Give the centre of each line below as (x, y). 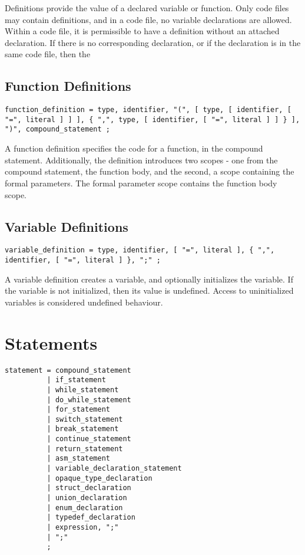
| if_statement (76, 380)
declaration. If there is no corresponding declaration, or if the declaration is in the (153, 42)
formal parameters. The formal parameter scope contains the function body (141, 183)
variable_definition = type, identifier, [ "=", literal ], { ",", (140, 250)
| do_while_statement (89, 400)
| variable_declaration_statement (114, 469)
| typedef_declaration (91, 518)
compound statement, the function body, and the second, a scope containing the (150, 171)
